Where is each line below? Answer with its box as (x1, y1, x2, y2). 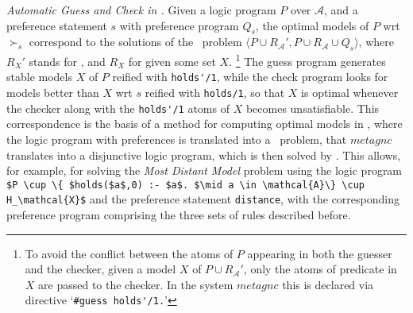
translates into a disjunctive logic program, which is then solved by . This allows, (6, 146, 401, 163)
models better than (6, 84, 99, 101)
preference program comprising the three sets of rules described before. (6, 207, 351, 223)
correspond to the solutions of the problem (29, 33, 242, 50)
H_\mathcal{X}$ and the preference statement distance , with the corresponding (6, 191, 399, 207)
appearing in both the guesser (247, 245, 392, 261)
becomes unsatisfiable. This (245, 99, 380, 116)
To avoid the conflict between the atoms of (25, 245, 234, 261)
